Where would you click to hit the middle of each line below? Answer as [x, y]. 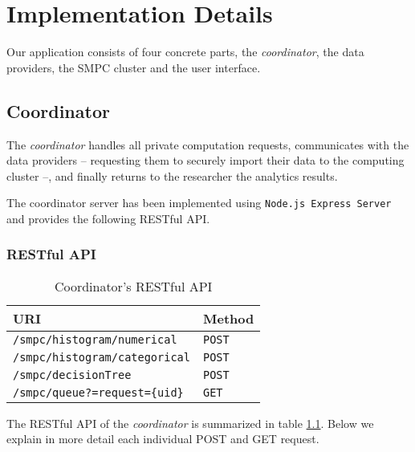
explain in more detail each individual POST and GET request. [163, 439]
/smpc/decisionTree [72, 375]
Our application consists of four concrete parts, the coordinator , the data [185, 52]
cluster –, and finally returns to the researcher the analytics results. [172, 175]
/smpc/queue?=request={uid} [98, 392]
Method [228, 318]
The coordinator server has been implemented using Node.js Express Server [199, 203]
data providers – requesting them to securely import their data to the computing [205, 160]
